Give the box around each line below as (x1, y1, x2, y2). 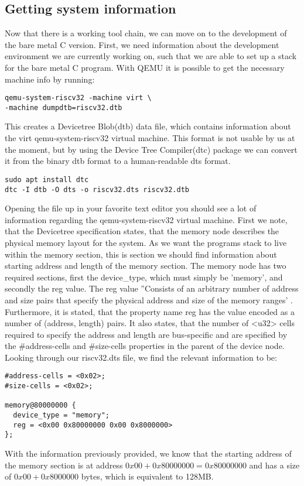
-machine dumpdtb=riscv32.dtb (5, 103, 122, 112)
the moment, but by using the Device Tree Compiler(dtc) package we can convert (5, 143, 298, 155)
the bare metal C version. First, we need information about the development (5, 38, 279, 50)
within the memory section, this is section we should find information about (5, 248, 277, 260)
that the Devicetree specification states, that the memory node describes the (5, 225, 279, 237)
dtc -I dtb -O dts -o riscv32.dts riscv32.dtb (5, 185, 189, 194)
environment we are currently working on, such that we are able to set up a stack (5, 50, 297, 62)
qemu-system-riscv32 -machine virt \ (5, 94, 152, 102)
